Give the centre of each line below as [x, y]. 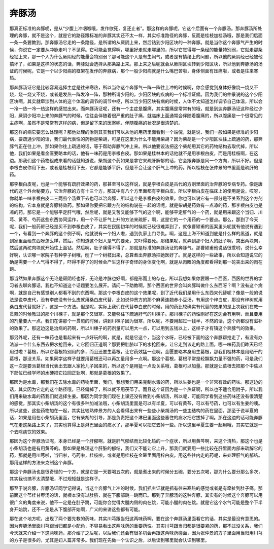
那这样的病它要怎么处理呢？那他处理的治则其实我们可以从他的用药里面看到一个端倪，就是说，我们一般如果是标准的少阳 [134, 132]
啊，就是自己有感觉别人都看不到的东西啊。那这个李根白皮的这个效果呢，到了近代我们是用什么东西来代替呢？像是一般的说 [136, 292]
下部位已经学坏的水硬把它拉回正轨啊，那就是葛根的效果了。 [72, 373]
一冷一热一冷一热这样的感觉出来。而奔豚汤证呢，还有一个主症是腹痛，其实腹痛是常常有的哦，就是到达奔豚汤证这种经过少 [136, 108]
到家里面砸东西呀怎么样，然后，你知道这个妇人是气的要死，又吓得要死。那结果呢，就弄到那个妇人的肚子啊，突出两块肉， [136, 240]
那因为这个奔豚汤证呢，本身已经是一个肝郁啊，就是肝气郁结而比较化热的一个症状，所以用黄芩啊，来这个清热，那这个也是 [136, 441]
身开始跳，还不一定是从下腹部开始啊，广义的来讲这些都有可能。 [76, 509]
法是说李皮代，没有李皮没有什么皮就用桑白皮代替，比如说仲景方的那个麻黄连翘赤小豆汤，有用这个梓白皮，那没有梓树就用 [136, 300]
